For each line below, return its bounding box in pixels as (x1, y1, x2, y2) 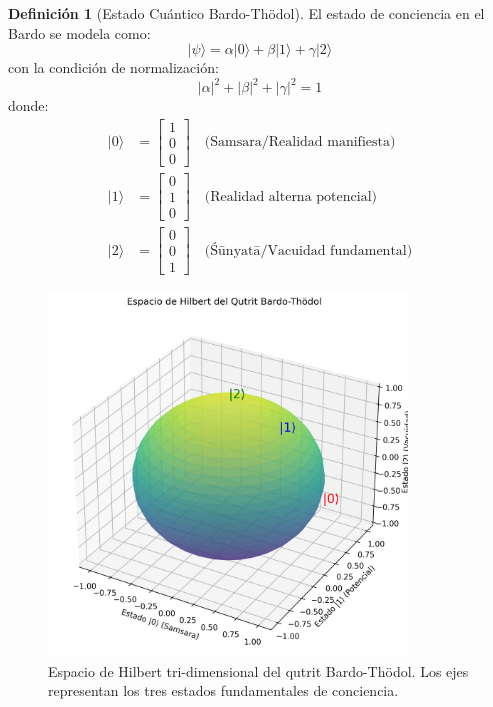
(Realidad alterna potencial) (204, 189, 377, 204)
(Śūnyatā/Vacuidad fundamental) (204, 243, 413, 258)
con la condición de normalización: (8, 57, 219, 78)
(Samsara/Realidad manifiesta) (204, 135, 396, 150)
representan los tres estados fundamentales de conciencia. (48, 680, 399, 701)
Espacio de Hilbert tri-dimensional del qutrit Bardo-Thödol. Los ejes (48, 660, 469, 681)
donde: (8, 95, 49, 116)
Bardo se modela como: (8, 22, 151, 43)
